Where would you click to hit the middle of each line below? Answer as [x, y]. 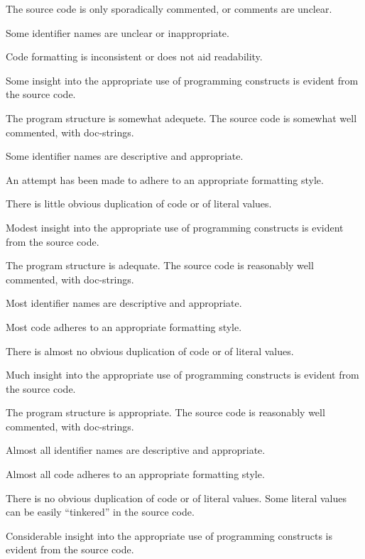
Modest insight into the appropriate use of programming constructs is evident [175, 227]
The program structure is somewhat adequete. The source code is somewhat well [181, 118]
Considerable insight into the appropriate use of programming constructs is [169, 535]
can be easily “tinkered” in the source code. [100, 512]
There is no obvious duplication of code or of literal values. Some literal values [176, 498]
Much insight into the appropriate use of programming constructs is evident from [182, 375]
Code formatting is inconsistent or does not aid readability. [134, 56]
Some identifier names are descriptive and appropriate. [125, 156]
